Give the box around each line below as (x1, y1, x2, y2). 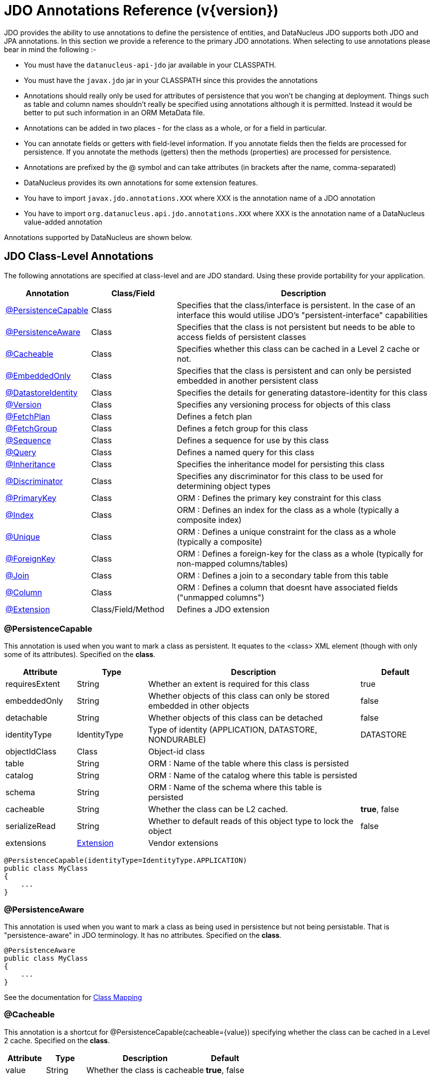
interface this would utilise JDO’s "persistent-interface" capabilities (176, 310, 428, 320)
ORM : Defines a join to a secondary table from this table (176, 570, 389, 581)
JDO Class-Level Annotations (4, 250, 154, 263)
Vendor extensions (148, 838, 218, 848)
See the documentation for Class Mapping (4, 993, 142, 1002)
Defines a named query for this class (176, 447, 315, 457)
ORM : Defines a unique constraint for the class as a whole (176, 526, 396, 537)
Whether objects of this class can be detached (148, 713, 323, 723)
